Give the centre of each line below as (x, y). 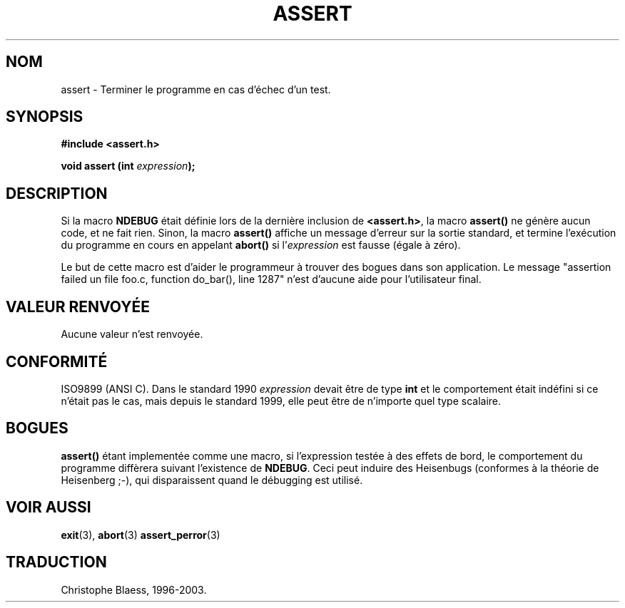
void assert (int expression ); (128, 166)
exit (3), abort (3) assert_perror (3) (141, 535)
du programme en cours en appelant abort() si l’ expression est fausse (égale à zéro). (261, 245)
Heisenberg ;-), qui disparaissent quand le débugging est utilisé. (212, 480)
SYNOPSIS (45, 117)
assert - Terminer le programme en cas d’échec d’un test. (196, 89)
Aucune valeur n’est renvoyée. (132, 334)
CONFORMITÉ (57, 361)
